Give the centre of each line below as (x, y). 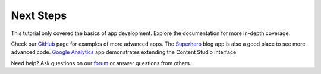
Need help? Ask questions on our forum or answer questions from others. (101, 63)
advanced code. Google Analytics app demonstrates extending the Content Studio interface (124, 52)
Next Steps (39, 15)
